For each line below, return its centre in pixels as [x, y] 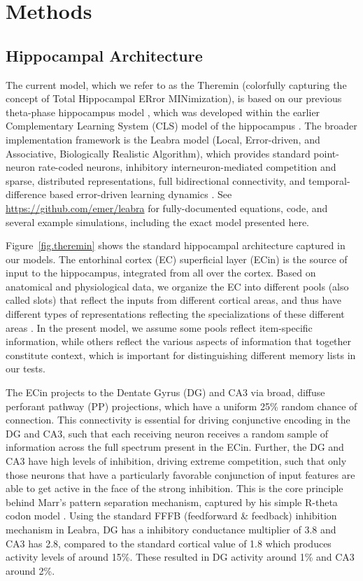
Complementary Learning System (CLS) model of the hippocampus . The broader [181, 126]
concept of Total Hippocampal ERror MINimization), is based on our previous [174, 98]
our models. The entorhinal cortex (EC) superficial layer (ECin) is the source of [177, 259]
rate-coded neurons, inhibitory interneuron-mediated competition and [187, 167]
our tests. [26, 369]
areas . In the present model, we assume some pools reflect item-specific [159, 327]
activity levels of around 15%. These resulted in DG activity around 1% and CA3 [180, 557]
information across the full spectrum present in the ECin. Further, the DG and [175, 447]
